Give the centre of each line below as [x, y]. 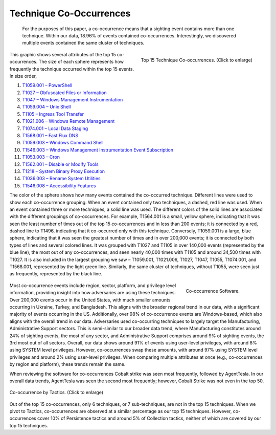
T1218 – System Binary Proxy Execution [63, 171]
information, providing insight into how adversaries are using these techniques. [93, 293]
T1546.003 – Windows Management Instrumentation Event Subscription [98, 150]
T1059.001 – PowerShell [47, 85]
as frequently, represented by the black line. [56, 274]
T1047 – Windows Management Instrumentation [73, 100]
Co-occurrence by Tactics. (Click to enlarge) [56, 393]
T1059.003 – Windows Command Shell [63, 143]
